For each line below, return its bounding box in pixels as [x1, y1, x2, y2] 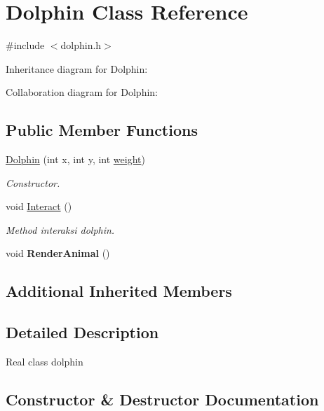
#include [6, 38, 45, 53]
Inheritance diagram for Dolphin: [6, 61, 148, 76]
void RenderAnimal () [6, 246, 110, 260]
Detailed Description [6, 321, 159, 343]
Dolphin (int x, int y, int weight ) [6, 152, 145, 167]
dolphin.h [60, 38, 102, 53]
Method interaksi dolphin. [6, 222, 115, 237]
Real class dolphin [6, 354, 83, 369]
